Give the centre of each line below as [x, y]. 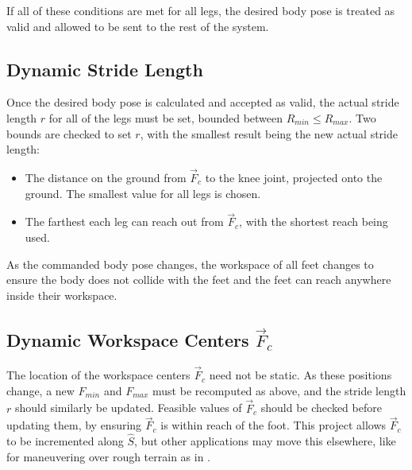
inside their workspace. [62, 295]
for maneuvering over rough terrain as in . [109, 456]
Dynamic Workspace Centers [128, 340]
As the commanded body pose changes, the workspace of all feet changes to [190, 264]
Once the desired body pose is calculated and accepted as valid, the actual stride [203, 102]
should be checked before [321, 408]
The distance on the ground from [106, 177]
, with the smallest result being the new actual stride [269, 133]
